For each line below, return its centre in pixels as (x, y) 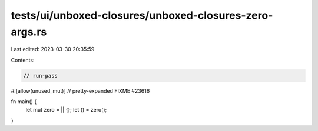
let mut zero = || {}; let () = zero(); (66, 110)
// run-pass (41, 75)
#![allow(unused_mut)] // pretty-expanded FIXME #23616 (80, 90)
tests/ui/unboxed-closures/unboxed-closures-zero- (142, 15)
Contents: (23, 60)
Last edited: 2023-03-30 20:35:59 (53, 49)
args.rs (29, 32)
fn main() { (24, 102)
